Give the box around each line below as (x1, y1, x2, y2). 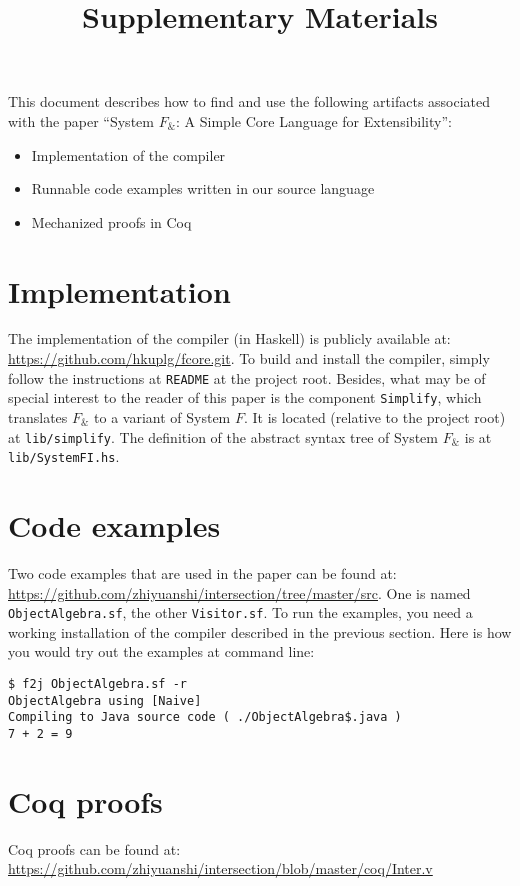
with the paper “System (8, 110, 154, 131)
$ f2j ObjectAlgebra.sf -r (8, 677, 187, 692)
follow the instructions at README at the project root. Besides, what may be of (8, 367, 486, 388)
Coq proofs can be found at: (8, 838, 181, 859)
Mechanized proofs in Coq (31, 211, 192, 232)
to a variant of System (94, 406, 231, 427)
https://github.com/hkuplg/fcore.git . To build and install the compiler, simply (8, 348, 490, 369)
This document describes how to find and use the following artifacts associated (8, 91, 491, 112)
